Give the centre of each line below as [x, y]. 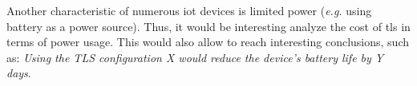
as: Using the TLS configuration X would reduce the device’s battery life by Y [195, 57]
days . [19, 73]
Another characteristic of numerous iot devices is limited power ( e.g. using [189, 10]
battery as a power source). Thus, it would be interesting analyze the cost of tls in [208, 26]
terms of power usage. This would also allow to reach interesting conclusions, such [208, 42]
